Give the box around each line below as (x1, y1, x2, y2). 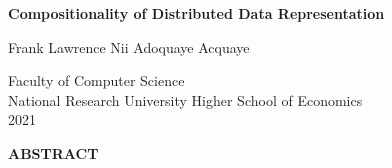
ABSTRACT (8, 142, 99, 163)
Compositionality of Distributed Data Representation (8, 3, 385, 23)
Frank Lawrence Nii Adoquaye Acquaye (8, 36, 250, 57)
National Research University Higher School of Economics (8, 89, 363, 110)
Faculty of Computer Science (8, 70, 185, 91)
